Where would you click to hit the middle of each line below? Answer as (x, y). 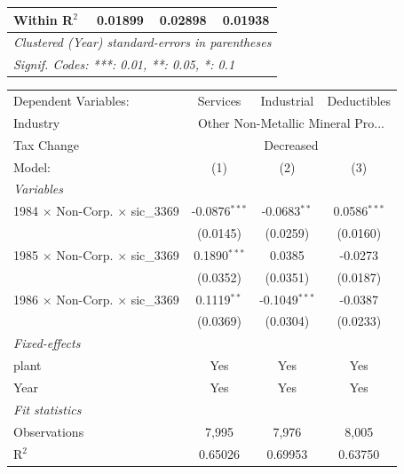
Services (219, 101)
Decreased (291, 144)
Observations (49, 431)
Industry (37, 122)
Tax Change (46, 144)
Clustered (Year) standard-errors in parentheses (143, 42)
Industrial (287, 101)
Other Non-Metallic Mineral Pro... (291, 122)
